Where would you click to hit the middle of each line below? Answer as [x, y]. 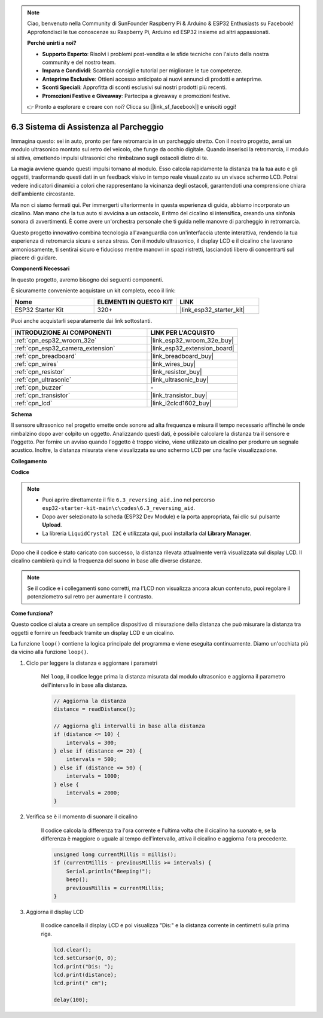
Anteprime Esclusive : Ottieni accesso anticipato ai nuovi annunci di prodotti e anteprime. [152, 79]
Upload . [52, 525]
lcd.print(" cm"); [80, 983]
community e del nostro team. [79, 62]
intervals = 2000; [93, 793]
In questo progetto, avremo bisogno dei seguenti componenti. [87, 279]
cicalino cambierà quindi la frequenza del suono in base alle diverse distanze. [107, 561]
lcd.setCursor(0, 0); [85, 958]
